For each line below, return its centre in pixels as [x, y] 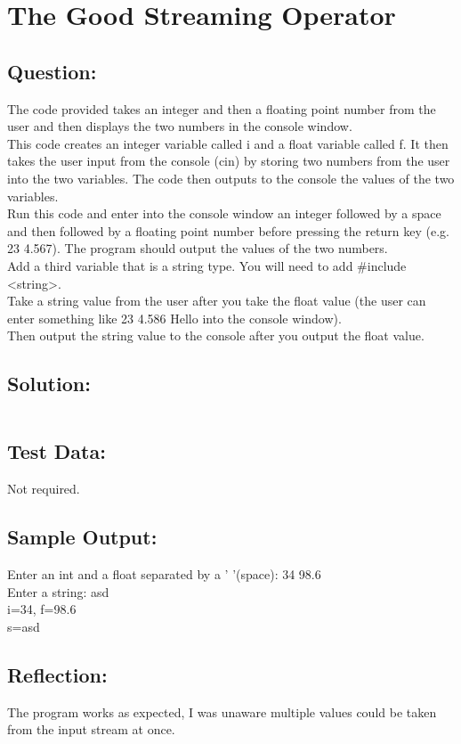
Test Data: [57, 451]
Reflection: [57, 674]
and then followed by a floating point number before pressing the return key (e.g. [228, 230]
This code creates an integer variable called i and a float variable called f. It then [228, 143]
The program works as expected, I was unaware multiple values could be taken [222, 711]
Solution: [49, 384]
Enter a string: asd [58, 591]
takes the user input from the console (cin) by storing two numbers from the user [229, 161]
